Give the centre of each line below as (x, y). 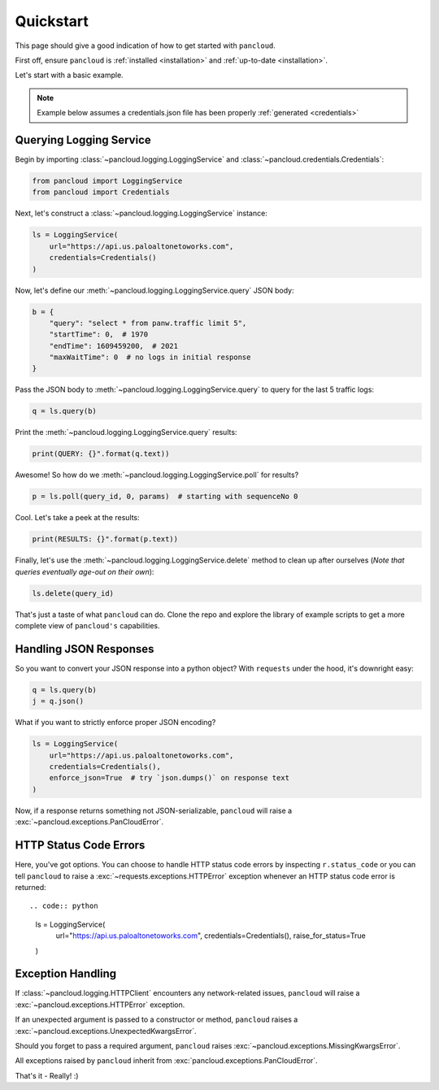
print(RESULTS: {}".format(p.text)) (105, 539)
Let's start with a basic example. (69, 75)
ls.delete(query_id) (73, 593)
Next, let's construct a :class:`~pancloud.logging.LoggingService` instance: (141, 213)
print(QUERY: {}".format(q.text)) (101, 454)
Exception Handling (66, 974)
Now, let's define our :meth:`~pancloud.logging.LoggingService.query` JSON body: (154, 290)
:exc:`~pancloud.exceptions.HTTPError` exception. (100, 1005)
